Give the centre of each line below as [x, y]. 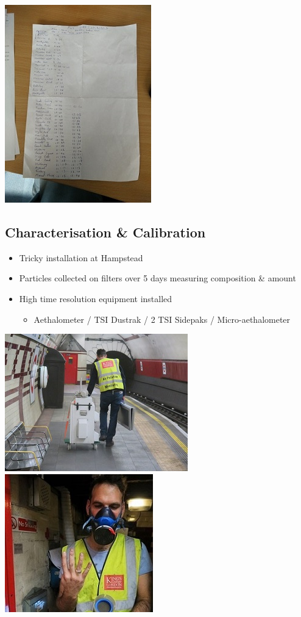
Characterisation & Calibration [105, 232]
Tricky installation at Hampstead [81, 257]
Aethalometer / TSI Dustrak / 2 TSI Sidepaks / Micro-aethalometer [162, 319]
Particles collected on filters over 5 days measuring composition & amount [158, 278]
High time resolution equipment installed [96, 298]
